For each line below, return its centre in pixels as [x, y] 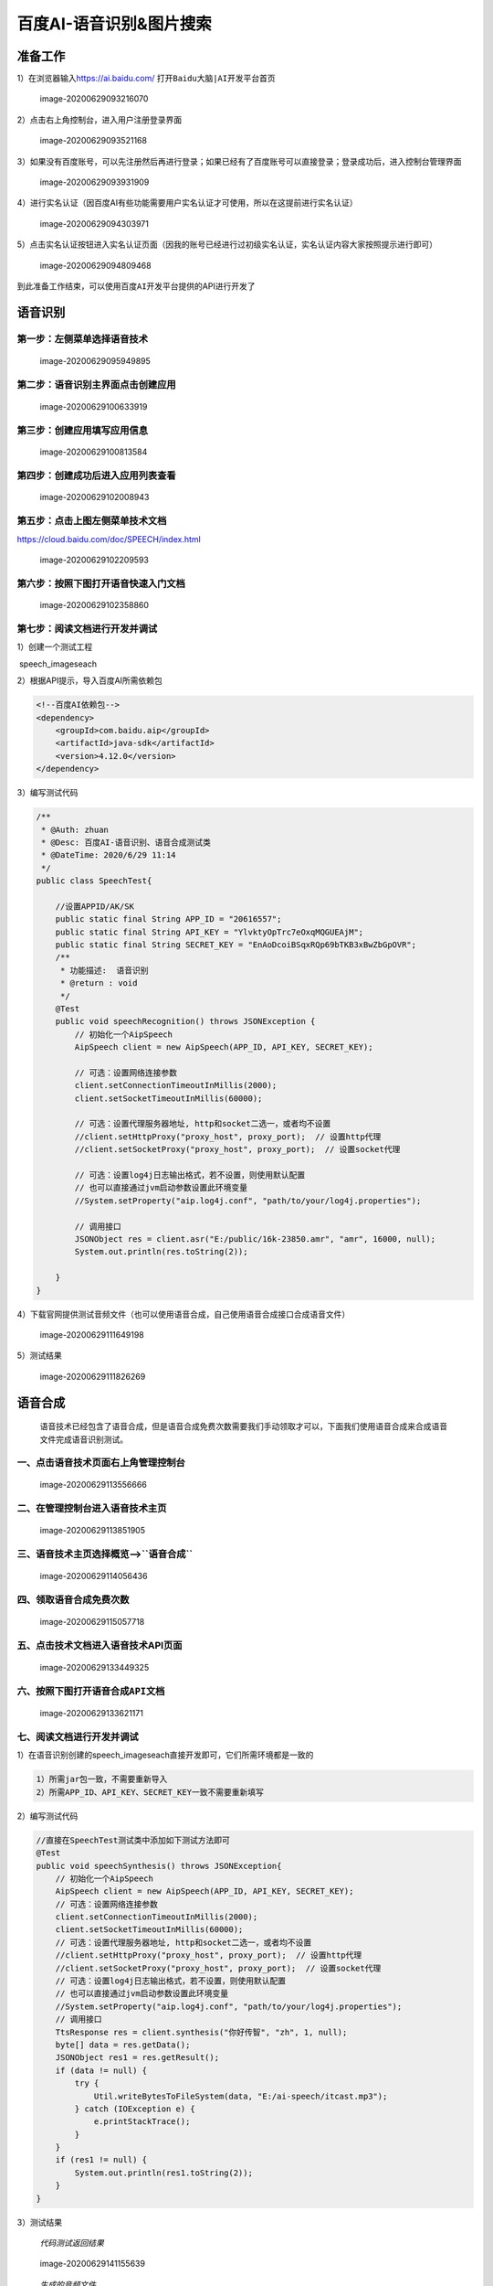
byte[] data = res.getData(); [123, 2045]
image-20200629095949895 [95, 360]
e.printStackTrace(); [142, 2122]
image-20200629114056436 [94, 1576]
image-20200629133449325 [94, 1668]
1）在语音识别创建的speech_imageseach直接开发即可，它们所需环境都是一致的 [165, 1755]
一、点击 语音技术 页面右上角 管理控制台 [101, 1463]
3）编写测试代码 [47, 793]
